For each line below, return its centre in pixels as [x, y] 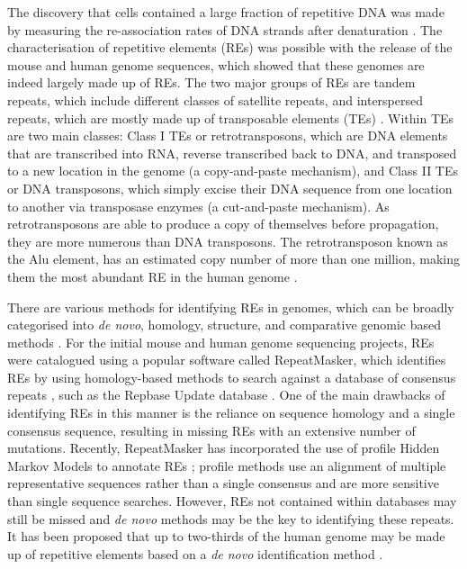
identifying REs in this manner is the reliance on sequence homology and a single [231, 413]
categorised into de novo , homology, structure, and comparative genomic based [225, 325]
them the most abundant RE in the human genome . [153, 276]
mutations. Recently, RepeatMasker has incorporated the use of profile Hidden [224, 448]
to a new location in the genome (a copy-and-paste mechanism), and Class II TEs [233, 171]
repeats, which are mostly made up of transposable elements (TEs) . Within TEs [231, 117]
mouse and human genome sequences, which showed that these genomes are [216, 64]
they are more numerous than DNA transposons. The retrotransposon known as [228, 241]
